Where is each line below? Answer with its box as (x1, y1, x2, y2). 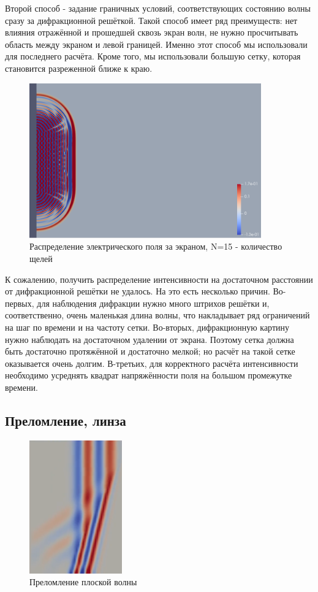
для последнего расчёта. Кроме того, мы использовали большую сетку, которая (5, 50, 301, 63)
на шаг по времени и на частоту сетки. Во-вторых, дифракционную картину (5, 320, 290, 333)
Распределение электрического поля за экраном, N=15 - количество (29, 240, 282, 253)
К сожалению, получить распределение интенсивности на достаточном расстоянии (5, 272, 313, 285)
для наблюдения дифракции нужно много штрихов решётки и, (37, 296, 270, 309)
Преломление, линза (5, 410, 126, 429)
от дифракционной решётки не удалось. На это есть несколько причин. (5, 285, 270, 298)
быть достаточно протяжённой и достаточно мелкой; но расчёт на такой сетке (5, 345, 295, 358)
